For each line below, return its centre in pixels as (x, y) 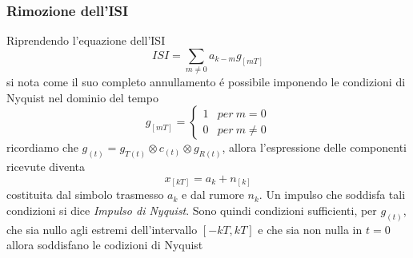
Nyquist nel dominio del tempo (82, 97)
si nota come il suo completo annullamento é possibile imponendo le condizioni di (206, 82)
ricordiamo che (42, 147)
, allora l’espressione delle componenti (314, 147)
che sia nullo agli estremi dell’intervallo (102, 229)
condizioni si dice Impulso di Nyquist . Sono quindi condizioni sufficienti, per (192, 210)
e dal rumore (213, 194)
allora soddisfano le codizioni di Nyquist (105, 245)
